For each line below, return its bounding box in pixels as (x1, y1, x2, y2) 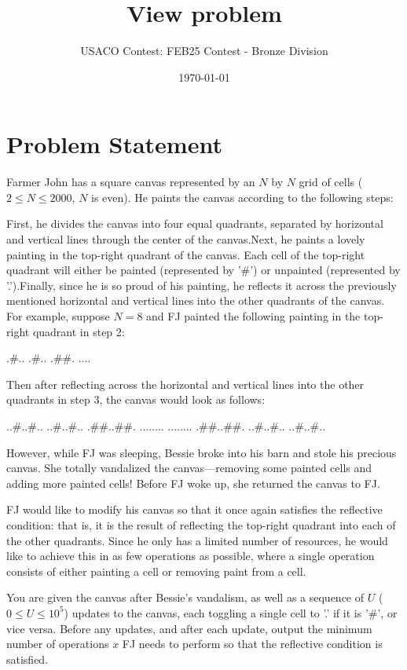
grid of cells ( (299, 174, 363, 190)
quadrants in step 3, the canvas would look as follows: (6, 391, 266, 408)
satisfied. (6, 650, 49, 667)
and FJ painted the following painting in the (146, 308, 361, 324)
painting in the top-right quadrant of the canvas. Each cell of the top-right (6, 246, 365, 262)
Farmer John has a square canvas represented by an (6, 174, 255, 190)
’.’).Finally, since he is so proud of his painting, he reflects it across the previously (6, 276, 397, 293)
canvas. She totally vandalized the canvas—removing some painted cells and (6, 459, 372, 476)
